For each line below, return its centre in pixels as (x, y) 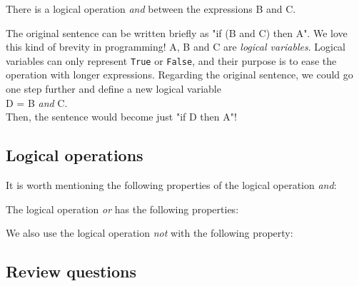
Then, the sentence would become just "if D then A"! (121, 117)
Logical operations (75, 155)
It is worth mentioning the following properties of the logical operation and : (171, 185)
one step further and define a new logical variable (113, 89)
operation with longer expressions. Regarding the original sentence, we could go (179, 75)
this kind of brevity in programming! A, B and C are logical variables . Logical (176, 47)
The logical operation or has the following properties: (122, 209)
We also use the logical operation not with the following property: (150, 233)
